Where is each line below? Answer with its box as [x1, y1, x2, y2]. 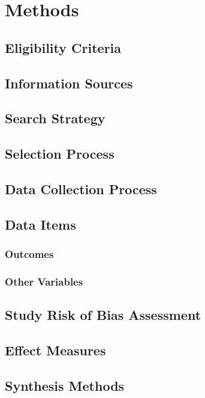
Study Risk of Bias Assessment [5, 305, 201, 324]
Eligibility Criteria [5, 38, 122, 57]
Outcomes [5, 246, 54, 261]
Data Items [5, 215, 76, 233]
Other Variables [5, 274, 83, 289]
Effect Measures [5, 340, 106, 359]
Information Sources [5, 73, 133, 92]
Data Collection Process [5, 179, 157, 198]
